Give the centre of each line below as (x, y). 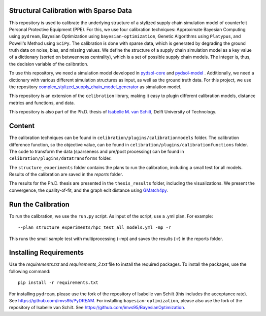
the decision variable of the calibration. (49, 64)
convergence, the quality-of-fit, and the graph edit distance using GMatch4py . (89, 190)
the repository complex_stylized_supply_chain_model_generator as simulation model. (95, 87)
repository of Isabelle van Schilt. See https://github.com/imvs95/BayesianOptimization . (97, 308)
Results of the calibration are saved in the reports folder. (66, 175)
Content (22, 126)
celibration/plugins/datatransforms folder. (60, 158)
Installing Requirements (46, 253)
